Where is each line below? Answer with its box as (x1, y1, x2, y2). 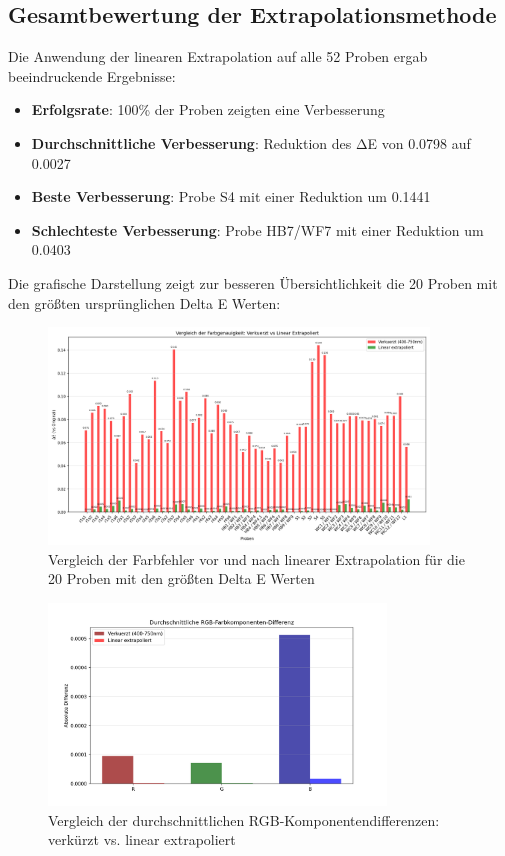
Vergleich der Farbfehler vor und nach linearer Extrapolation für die (48, 548, 465, 569)
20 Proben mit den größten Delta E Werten (48, 568, 315, 589)
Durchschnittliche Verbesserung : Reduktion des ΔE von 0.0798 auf (31, 132, 471, 153)
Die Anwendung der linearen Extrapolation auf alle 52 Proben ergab (8, 46, 428, 67)
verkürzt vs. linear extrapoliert (48, 829, 236, 850)
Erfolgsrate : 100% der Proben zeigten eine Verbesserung (31, 99, 385, 120)
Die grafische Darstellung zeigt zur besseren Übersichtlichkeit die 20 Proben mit (8, 272, 498, 293)
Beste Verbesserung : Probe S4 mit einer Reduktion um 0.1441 (31, 186, 431, 207)
